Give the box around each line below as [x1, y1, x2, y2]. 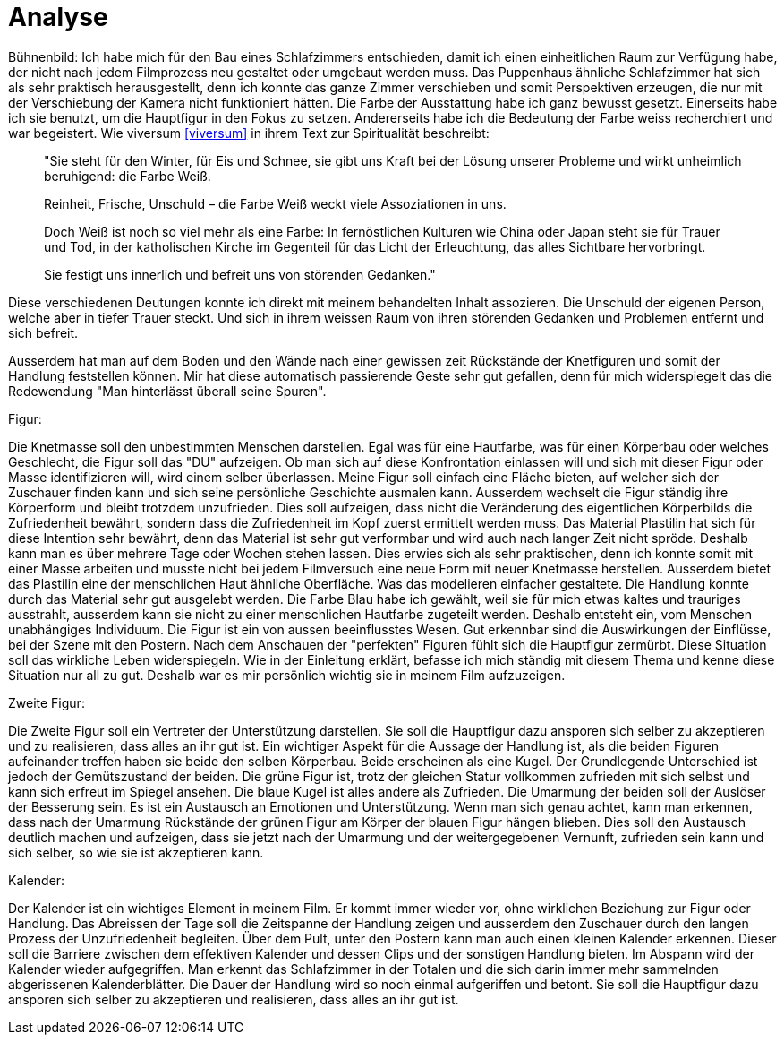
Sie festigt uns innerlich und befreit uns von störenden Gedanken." [44, 266, 436, 282]
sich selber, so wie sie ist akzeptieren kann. [8, 844, 264, 860]
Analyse [8, 2, 108, 32]
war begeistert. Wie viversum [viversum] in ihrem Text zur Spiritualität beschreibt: [8, 125, 490, 141]
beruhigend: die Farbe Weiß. [44, 168, 211, 184]
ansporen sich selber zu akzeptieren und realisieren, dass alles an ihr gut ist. [8, 991, 459, 1007]
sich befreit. [8, 324, 79, 340]
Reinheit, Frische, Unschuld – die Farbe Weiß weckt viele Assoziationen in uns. [44, 195, 507, 211]
